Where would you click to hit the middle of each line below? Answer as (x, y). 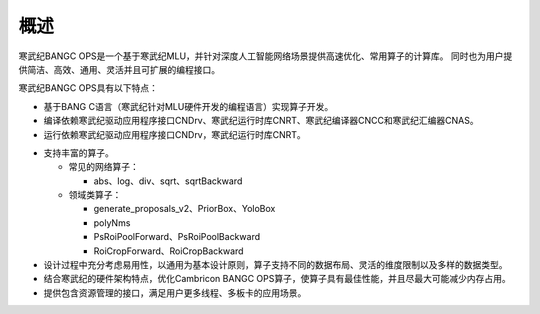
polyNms (112, 222)
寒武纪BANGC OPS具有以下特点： (88, 88)
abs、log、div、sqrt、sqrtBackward (168, 181)
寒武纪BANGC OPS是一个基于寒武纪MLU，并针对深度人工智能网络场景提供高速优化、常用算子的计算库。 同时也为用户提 (265, 56)
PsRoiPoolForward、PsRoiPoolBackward (176, 237)
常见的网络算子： (103, 167)
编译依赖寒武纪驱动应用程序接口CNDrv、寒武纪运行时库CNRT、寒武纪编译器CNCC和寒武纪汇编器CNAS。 (261, 121)
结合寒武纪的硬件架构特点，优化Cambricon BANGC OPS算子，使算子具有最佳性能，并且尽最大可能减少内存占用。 (277, 279)
